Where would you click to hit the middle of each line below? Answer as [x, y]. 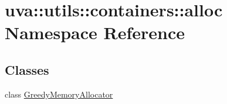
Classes [27, 69]
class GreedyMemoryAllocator [59, 94]
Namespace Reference [95, 32]
